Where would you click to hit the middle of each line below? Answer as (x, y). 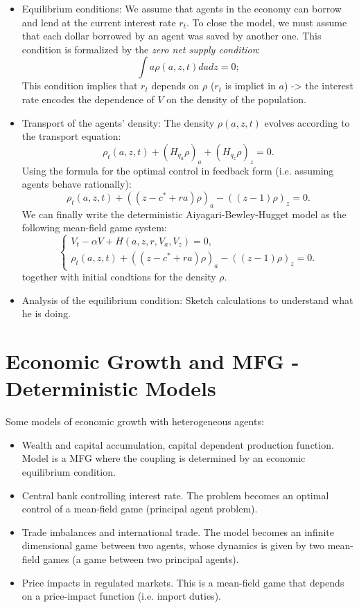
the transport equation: (71, 136)
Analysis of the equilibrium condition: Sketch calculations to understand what (187, 299)
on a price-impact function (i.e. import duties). (121, 596)
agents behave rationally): (77, 184)
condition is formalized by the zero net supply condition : (141, 49)
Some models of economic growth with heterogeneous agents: (135, 421)
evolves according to (307, 122)
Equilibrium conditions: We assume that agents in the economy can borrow (182, 8)
